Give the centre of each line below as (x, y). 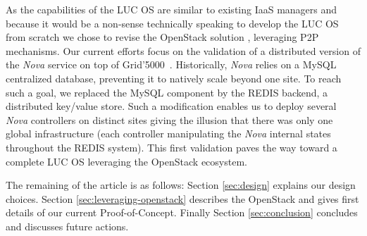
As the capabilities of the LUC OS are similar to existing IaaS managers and (172, 9)
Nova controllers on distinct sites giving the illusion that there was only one (169, 119)
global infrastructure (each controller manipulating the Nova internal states (168, 133)
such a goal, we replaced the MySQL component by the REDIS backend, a (167, 92)
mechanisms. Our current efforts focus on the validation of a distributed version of (183, 50)
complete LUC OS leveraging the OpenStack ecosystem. (126, 161)
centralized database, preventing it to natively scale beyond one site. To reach (174, 78)
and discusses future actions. (67, 226)
